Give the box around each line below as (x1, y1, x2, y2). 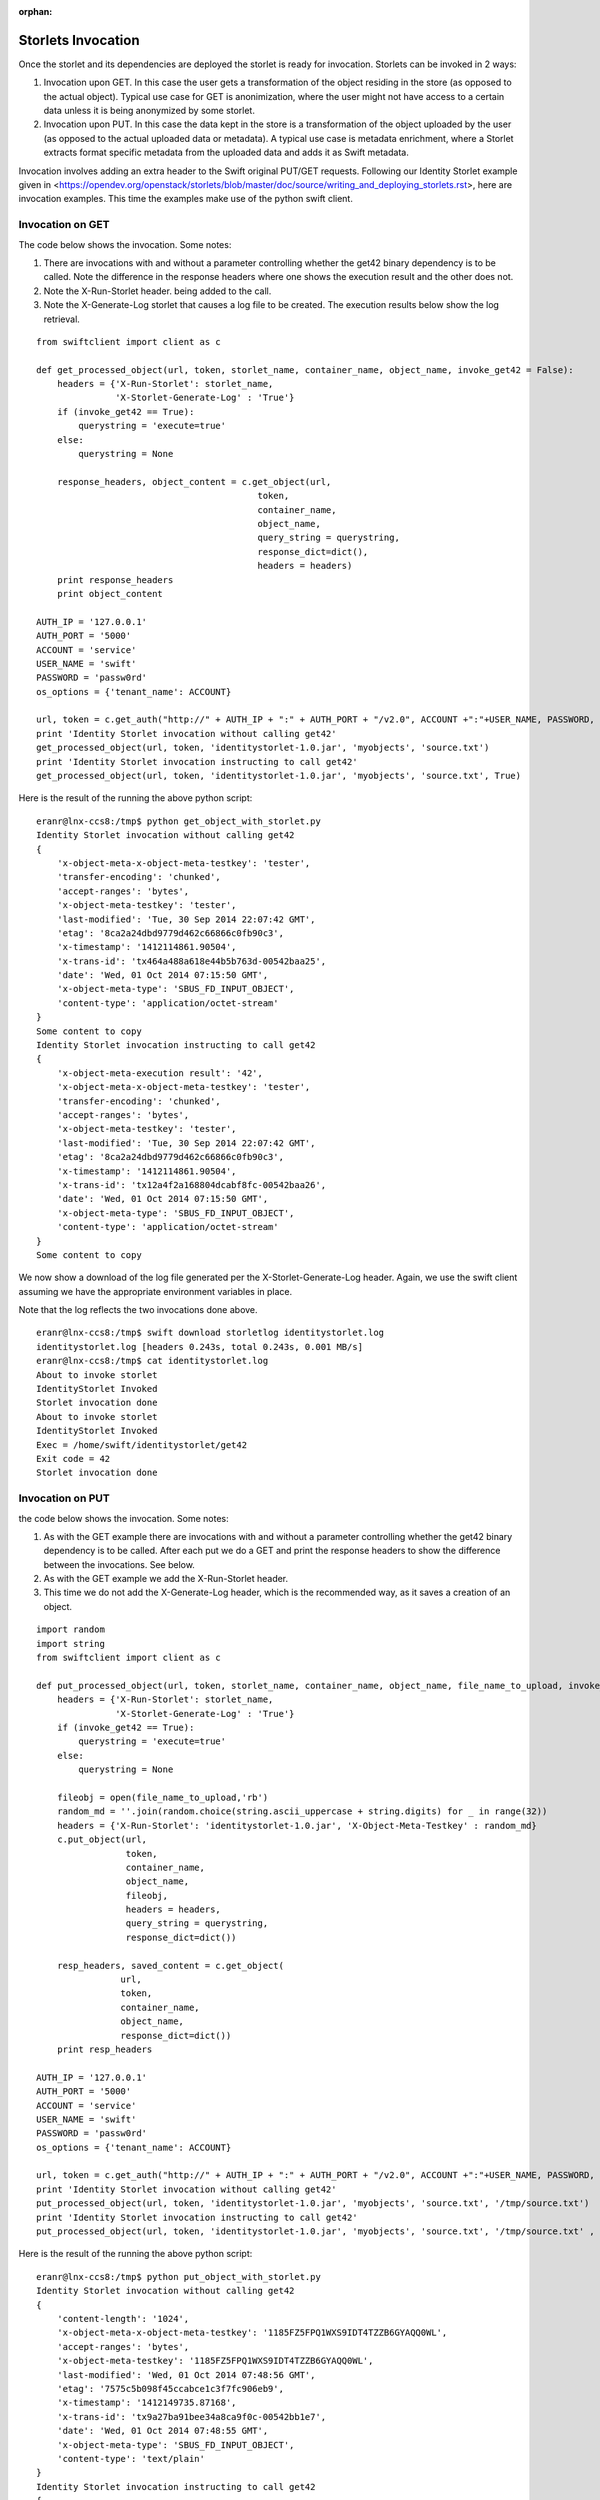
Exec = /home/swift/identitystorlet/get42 (36, 1439, 248, 1450)
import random (36, 1624, 105, 1635)
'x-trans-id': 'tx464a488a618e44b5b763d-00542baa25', (56, 955, 327, 967)
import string (36, 1638, 105, 1649)
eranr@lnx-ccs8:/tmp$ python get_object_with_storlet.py (36, 815, 322, 827)
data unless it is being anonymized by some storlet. (43, 105, 255, 117)
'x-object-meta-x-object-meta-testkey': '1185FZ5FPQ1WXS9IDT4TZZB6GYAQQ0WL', (56, 2327, 448, 2339)
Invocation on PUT (18, 1491, 110, 1505)
